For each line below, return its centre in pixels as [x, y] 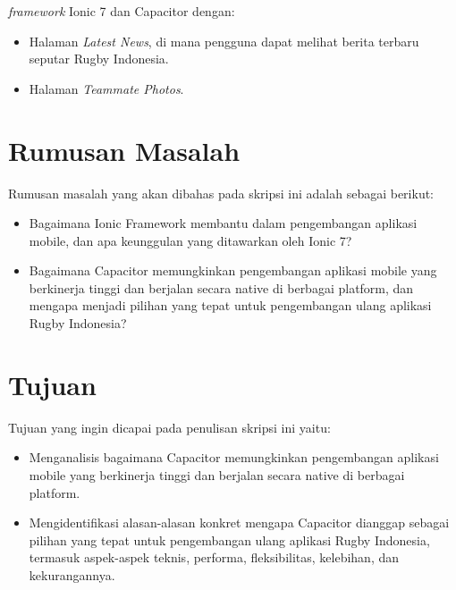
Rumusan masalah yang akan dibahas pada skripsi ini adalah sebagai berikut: [221, 193]
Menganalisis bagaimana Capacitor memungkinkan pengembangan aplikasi [234, 457]
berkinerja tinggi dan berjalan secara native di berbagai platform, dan [221, 287]
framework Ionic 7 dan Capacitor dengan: [122, 11]
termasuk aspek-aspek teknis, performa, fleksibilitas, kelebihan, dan [214, 557]
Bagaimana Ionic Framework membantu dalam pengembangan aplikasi [223, 223]
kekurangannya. [72, 574]
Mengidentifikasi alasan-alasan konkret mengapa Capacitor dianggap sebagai [239, 523]
